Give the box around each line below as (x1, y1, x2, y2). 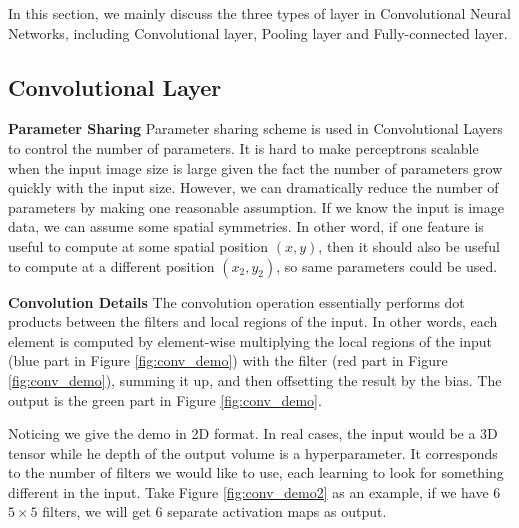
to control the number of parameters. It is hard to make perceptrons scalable (8, 137, 479, 158)
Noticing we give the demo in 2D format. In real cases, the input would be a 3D (8, 423, 498, 444)
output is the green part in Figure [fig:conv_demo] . (8, 389, 322, 410)
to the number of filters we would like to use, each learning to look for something (8, 462, 504, 483)
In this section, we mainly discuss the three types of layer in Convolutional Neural (8, 3, 512, 23)
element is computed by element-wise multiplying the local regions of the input (8, 330, 493, 351)
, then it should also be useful (318, 235, 500, 256)
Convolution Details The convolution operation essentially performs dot (8, 291, 465, 312)
